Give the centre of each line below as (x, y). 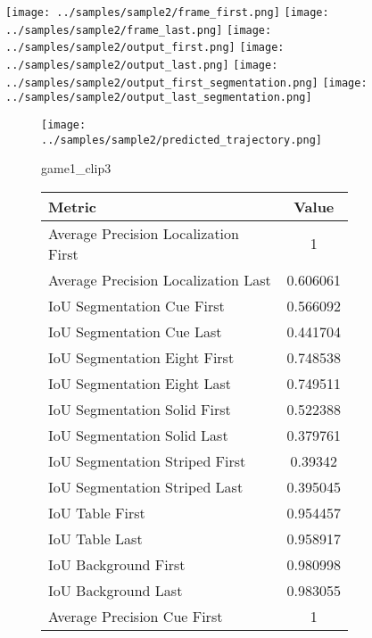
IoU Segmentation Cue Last (135, 331)
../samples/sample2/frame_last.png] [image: (139, 30)
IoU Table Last (95, 538)
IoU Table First (97, 512)
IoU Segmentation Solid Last (138, 435)
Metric (72, 206)
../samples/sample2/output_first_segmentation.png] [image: (186, 83)
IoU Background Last (116, 590)
